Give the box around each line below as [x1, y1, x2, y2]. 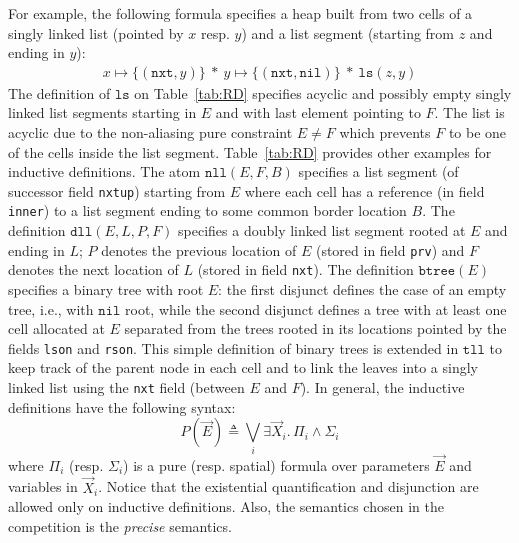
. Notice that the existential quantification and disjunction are [98, 476, 479, 497]
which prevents [339, 122, 431, 142]
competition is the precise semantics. [8, 515, 232, 536]
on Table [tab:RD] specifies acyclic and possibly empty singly [134, 82, 512, 103]
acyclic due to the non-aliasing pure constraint [8, 122, 293, 142]
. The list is [434, 102, 505, 123]
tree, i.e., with [8, 298, 94, 319]
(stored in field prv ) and [315, 239, 465, 260]
